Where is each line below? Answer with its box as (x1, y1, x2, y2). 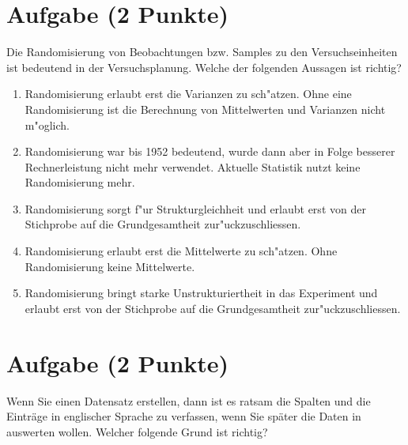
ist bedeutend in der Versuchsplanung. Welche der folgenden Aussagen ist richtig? (6, 58, 402, 75)
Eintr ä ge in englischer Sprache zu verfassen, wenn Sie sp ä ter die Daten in (6, 408, 361, 424)
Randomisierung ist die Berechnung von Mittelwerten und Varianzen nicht (25, 100, 386, 117)
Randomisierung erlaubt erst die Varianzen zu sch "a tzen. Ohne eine (25, 85, 352, 102)
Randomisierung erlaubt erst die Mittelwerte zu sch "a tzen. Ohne (25, 243, 338, 259)
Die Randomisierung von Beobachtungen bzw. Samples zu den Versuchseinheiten (6, 43, 398, 60)
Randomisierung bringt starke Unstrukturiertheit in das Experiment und (25, 285, 378, 301)
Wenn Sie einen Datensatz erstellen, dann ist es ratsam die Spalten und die (6, 392, 371, 409)
